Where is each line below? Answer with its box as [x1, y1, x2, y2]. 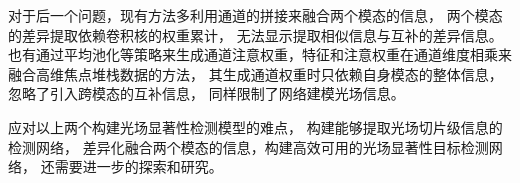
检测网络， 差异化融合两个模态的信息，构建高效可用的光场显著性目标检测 [8, 136, 489, 157]
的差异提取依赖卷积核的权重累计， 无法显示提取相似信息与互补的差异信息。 [8, 24, 503, 45]
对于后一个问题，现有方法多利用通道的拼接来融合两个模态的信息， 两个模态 [8, 5, 503, 25]
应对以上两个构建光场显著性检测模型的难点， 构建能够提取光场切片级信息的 [8, 116, 503, 137]
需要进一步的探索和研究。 [54, 156, 223, 177]
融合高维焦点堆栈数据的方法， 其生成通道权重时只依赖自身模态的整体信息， [8, 63, 503, 84]
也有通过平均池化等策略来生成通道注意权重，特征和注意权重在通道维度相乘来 [8, 44, 512, 65]
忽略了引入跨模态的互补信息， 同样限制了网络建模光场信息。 [8, 83, 405, 104]
